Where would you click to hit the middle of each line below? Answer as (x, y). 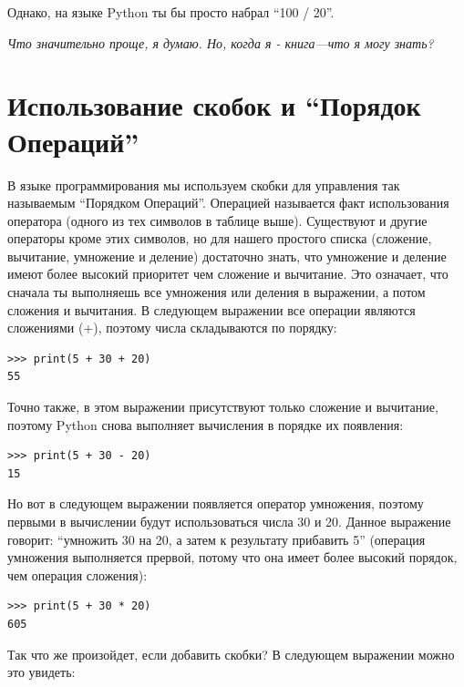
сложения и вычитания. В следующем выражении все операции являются (211, 309)
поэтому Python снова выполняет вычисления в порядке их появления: (206, 424)
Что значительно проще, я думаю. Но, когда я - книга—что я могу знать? (221, 42)
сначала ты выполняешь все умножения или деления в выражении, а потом (217, 292)
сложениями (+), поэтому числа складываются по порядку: (172, 328)
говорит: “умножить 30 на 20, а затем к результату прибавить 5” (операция (217, 539)
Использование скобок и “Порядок (214, 105)
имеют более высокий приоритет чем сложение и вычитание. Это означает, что (228, 274)
